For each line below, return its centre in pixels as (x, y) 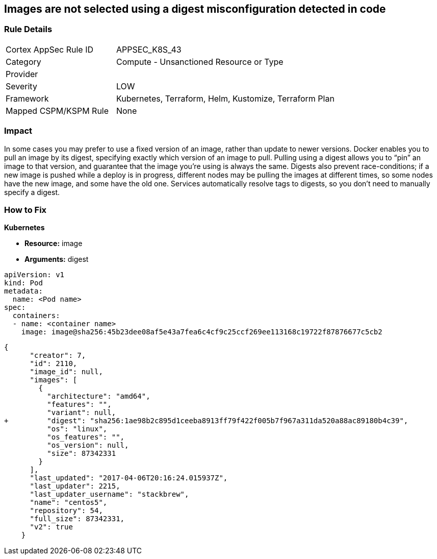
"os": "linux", (77, 429)
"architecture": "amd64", (99, 396)
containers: (36, 316)
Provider (22, 74)
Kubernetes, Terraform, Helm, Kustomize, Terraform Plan (225, 98)
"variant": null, (82, 413)
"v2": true (51, 527)
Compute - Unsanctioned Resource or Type (200, 62)
